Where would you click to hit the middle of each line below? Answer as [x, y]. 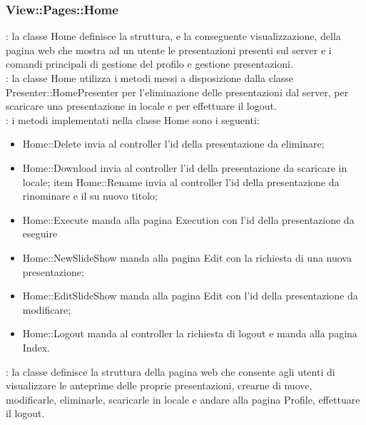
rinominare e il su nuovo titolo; [90, 196]
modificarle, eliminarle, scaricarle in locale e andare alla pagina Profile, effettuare [183, 399]
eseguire [40, 234]
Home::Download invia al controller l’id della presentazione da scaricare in [185, 167]
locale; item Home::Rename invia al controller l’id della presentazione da [181, 181]
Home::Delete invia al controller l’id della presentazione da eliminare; [173, 144]
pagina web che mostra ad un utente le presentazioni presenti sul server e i [169, 50]
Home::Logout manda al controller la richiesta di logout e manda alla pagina [190, 333]
